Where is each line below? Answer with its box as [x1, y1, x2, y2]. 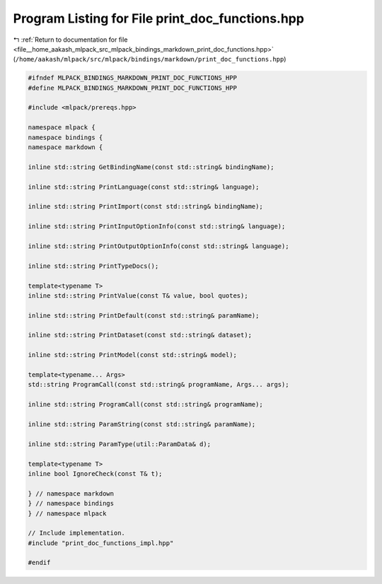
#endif [28, 559, 51, 567]
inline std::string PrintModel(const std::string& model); [28, 351, 237, 359]
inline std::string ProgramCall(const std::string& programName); [28, 400, 263, 409]
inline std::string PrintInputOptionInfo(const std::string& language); [28, 223, 286, 230]
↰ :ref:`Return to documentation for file [13, 35, 128, 44]
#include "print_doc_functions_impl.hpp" [28, 539, 174, 547]
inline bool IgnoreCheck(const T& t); [28, 469, 163, 477]
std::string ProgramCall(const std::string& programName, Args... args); [28, 380, 289, 389]
